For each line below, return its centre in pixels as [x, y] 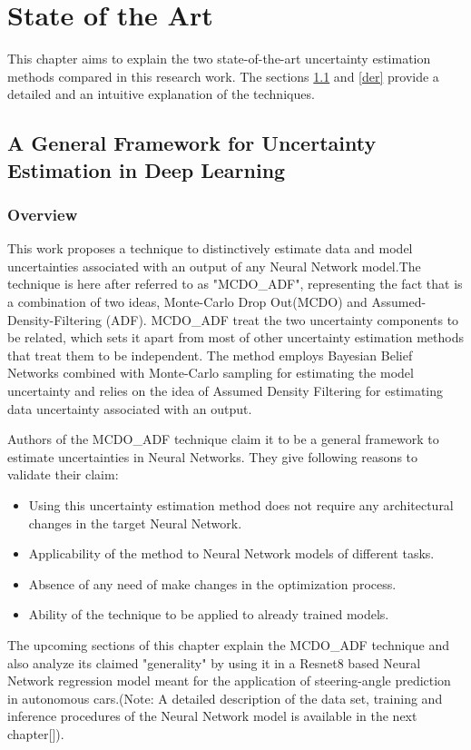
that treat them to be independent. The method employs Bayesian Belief [210, 355]
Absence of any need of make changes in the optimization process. [212, 583]
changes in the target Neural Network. [135, 523]
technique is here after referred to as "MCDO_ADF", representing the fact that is [235, 284]
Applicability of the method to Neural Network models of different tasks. [231, 553]
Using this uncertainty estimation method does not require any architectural [241, 505]
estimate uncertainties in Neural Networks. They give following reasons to [213, 456]
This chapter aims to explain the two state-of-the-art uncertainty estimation [219, 59]
